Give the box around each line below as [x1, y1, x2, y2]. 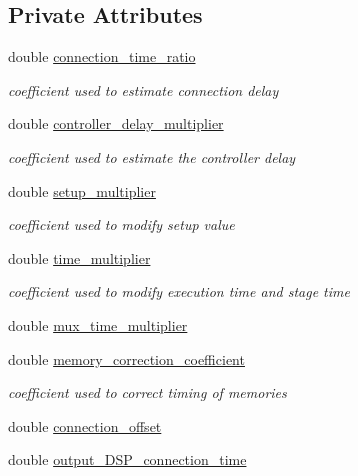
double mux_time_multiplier [8, 314, 188, 335]
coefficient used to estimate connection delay [8, 79, 279, 100]
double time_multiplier [8, 247, 151, 268]
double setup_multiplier [8, 180, 156, 201]
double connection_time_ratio [8, 46, 196, 67]
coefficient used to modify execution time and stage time [8, 281, 350, 302]
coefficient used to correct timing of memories [8, 382, 287, 403]
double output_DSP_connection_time [8, 449, 247, 470]
